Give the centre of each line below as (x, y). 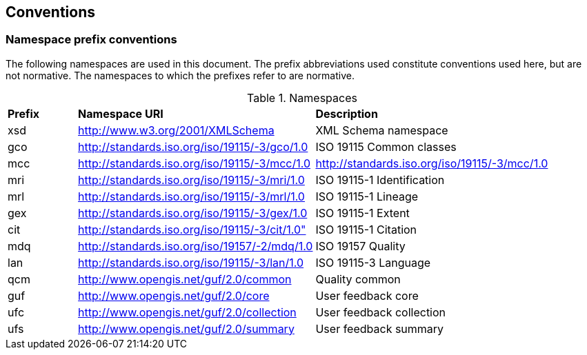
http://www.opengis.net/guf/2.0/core (174, 295)
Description (347, 113)
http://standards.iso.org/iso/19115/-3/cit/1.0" (192, 229)
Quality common (358, 279)
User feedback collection (381, 312)
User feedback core (367, 295)
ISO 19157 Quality (360, 246)
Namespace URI (121, 113)
